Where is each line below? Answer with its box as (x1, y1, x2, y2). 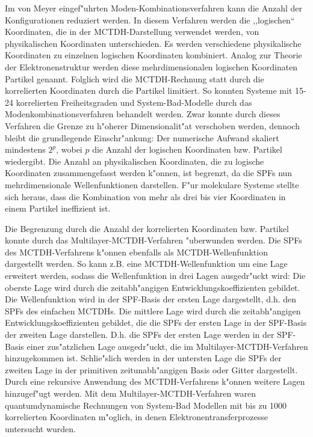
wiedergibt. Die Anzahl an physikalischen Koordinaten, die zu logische (5, 154, 264, 167)
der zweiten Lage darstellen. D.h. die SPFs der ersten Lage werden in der (5, 328, 274, 341)
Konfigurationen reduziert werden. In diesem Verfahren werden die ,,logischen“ (5, 13, 295, 26)
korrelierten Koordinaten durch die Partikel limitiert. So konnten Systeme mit (5, 84, 293, 97)
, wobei (56, 143, 82, 156)
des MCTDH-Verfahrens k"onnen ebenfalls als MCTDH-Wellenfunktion (5, 245, 268, 258)
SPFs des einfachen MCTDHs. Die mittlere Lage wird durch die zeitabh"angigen (5, 304, 301, 317)
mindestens (5, 143, 46, 156)
